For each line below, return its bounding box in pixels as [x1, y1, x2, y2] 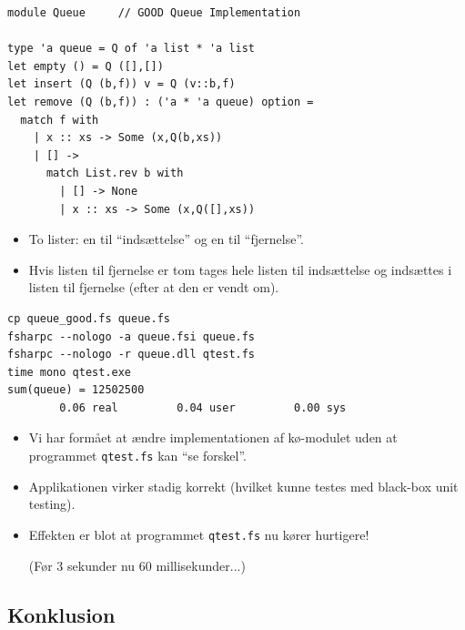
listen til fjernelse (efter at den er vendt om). [28, 278, 279, 297]
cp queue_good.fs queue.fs [7, 311, 170, 325]
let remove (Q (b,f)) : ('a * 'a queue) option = [7, 95, 314, 108]
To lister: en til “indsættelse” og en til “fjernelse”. [28, 229, 304, 249]
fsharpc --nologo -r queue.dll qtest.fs [7, 348, 256, 361]
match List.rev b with [45, 167, 184, 180]
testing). [28, 494, 76, 513]
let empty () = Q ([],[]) [7, 59, 164, 73]
